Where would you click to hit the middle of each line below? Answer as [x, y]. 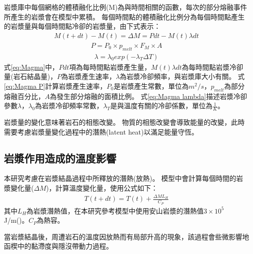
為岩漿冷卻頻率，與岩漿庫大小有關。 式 [182, 76]
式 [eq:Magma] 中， [31, 67]
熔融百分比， [24, 96]
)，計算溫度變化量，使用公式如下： [102, 188]
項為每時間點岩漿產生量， [110, 67]
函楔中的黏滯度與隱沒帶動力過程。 [58, 246]
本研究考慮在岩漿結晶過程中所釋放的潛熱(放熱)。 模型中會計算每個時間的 [120, 178]
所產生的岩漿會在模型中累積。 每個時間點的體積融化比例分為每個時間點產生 [124, 16]
